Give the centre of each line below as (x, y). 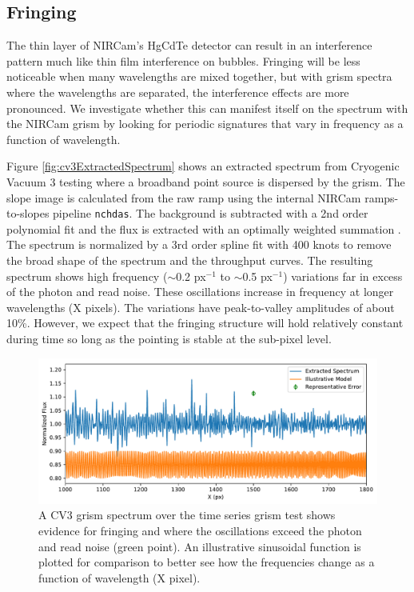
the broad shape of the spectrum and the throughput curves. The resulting (190, 260)
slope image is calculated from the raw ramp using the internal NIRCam (184, 197)
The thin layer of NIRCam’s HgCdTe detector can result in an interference (189, 45)
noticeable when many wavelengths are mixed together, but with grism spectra (199, 76)
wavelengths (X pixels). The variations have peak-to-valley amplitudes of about (201, 307)
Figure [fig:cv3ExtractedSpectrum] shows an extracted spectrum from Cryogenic (203, 166)
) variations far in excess (343, 276)
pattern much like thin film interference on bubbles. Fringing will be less (183, 60)
